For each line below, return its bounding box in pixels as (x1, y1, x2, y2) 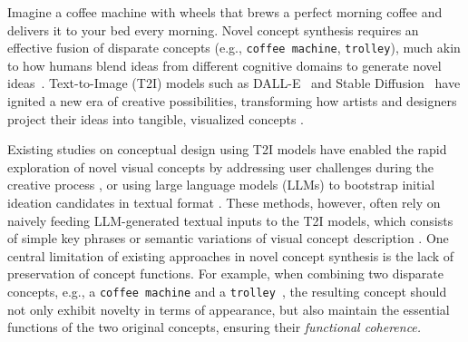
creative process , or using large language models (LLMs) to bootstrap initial (7, 175, 435, 194)
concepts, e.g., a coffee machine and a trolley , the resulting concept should (7, 281, 447, 300)
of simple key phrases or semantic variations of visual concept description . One (7, 229, 449, 248)
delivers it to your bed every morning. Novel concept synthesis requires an (7, 20, 419, 39)
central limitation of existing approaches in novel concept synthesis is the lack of (7, 246, 454, 265)
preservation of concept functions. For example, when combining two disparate (7, 264, 444, 283)
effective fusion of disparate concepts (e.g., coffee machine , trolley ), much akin (7, 38, 461, 57)
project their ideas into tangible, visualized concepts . (7, 109, 304, 128)
